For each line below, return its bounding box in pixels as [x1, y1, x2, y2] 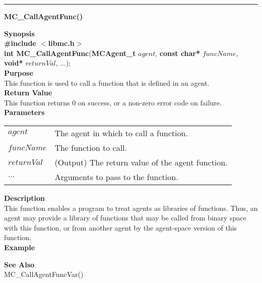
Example [4, 242, 35, 252]
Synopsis [4, 28, 35, 38]
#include [4, 38, 36, 48]
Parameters [4, 107, 45, 118]
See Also [4, 259, 35, 269]
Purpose [4, 67, 33, 78]
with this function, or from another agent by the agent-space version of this [4, 222, 237, 233]
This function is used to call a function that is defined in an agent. [4, 77, 210, 88]
